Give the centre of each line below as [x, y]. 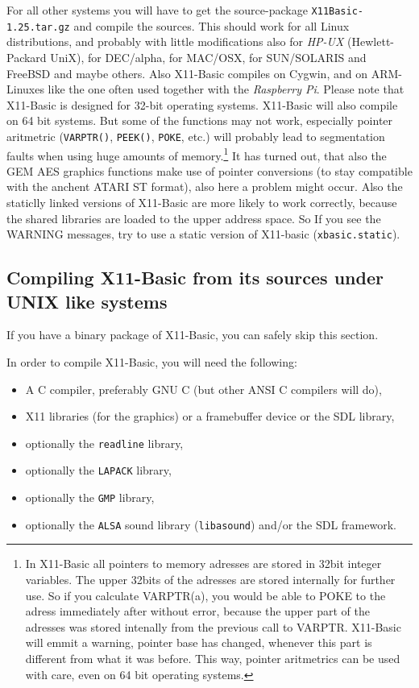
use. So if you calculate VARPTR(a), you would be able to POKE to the [205, 595]
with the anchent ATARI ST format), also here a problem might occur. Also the [205, 187]
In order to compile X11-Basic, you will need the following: [152, 362]
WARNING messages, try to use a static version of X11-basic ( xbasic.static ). [203, 234]
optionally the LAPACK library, [98, 470]
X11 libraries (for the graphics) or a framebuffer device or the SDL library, [210, 416]
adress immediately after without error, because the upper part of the [197, 611]
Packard [27, 57]
